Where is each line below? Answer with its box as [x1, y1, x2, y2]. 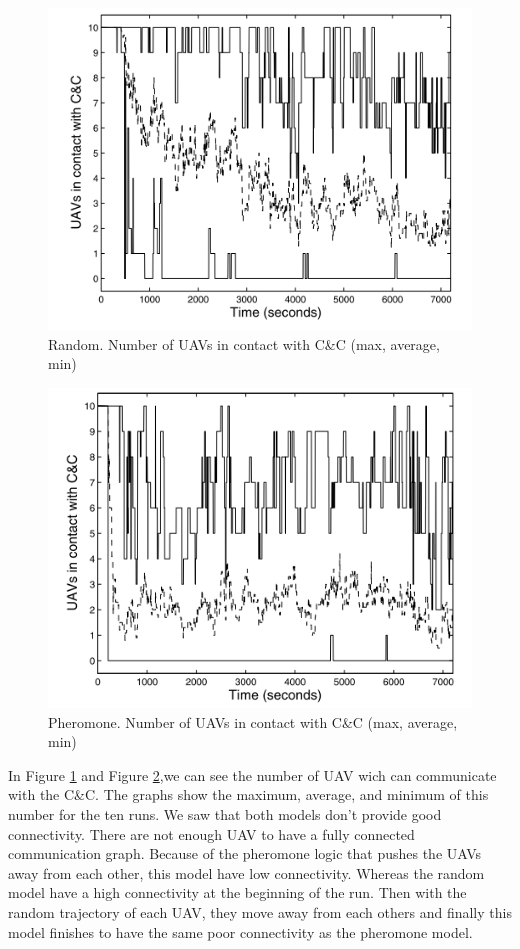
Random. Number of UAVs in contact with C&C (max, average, [48, 333, 440, 354]
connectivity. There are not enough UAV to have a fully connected [8, 823, 415, 844]
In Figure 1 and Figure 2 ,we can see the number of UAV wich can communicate [8, 764, 497, 785]
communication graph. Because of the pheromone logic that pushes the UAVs [8, 843, 482, 864]
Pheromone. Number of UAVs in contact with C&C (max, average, [48, 711, 458, 732]
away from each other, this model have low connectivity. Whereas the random [8, 862, 485, 883]
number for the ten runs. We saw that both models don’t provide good [8, 804, 442, 825]
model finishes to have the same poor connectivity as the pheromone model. [8, 921, 473, 942]
